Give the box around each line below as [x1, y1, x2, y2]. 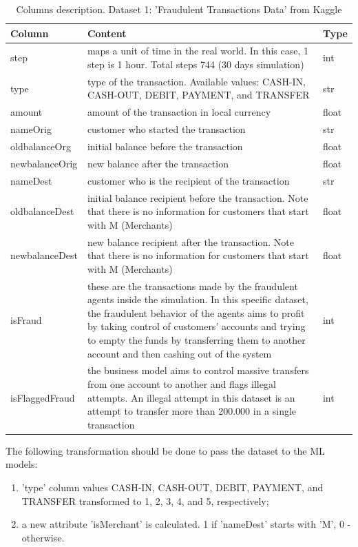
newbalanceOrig [10, 156, 78, 170]
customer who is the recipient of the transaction [87, 173, 290, 187]
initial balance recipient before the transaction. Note [87, 190, 308, 205]
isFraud [10, 312, 42, 327]
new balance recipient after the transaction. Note [87, 234, 294, 249]
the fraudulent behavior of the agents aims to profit [87, 305, 305, 320]
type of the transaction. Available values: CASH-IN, [87, 74, 306, 88]
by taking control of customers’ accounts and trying [87, 319, 306, 333]
